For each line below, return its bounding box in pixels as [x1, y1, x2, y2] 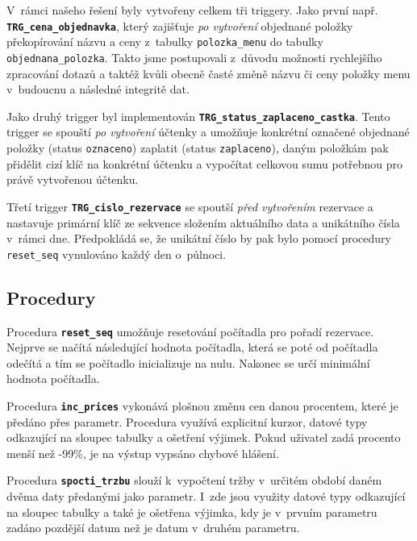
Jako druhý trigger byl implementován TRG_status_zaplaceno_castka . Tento [6, 107, 390, 124]
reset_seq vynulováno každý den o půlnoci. [6, 245, 227, 262]
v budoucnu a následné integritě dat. [6, 81, 190, 98]
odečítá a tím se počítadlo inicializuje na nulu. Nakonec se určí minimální [6, 354, 370, 371]
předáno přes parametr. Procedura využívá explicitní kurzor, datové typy [6, 413, 368, 430]
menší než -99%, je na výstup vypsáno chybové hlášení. [6, 444, 279, 461]
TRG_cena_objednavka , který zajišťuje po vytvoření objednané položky [6, 17, 353, 34]
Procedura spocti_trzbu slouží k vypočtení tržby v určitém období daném [6, 472, 382, 489]
